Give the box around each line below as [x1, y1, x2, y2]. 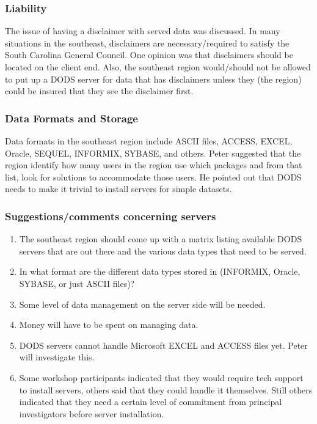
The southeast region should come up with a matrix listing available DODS [19, 232, 302, 245]
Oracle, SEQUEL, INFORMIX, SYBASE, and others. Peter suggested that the [5, 146, 301, 159]
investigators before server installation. [19, 407, 164, 420]
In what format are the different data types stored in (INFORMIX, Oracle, [19, 265, 301, 278]
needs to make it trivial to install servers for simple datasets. [5, 182, 232, 195]
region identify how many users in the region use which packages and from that [5, 158, 302, 171]
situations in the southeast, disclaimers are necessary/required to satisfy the [5, 36, 290, 49]
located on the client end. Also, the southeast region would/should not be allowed [5, 61, 311, 73]
